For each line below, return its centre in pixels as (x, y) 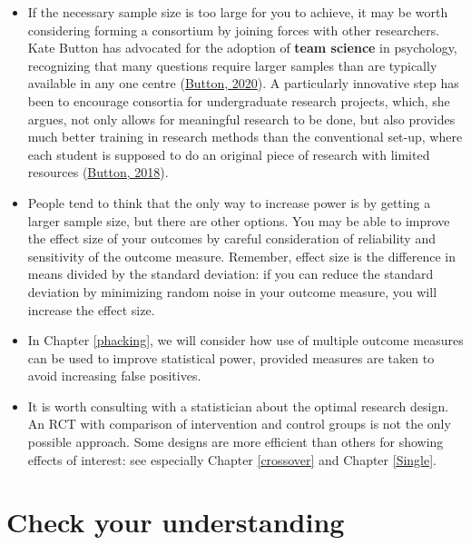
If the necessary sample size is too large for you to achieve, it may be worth (238, 12)
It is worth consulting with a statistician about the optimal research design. (238, 406)
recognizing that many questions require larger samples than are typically (232, 65)
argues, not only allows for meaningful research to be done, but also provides (241, 119)
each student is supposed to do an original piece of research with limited (229, 154)
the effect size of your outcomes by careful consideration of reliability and (231, 238)
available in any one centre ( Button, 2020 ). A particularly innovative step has (243, 83)
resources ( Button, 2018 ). (98, 172)
